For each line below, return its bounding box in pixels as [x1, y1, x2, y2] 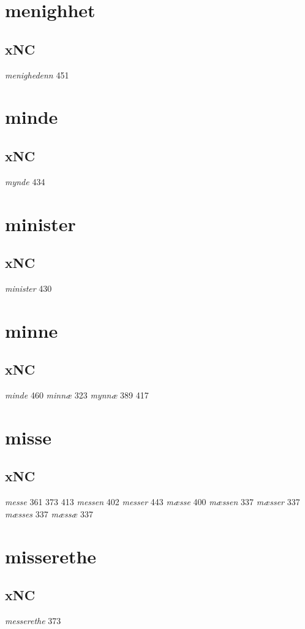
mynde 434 [5, 175, 45, 188]
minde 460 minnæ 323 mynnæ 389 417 [5, 389, 149, 402]
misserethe [5, 543, 97, 568]
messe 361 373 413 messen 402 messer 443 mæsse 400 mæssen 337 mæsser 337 [5, 495, 300, 508]
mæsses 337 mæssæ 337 [5, 507, 94, 520]
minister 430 [5, 281, 52, 294]
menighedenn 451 [5, 68, 69, 81]
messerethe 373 [5, 614, 61, 627]
